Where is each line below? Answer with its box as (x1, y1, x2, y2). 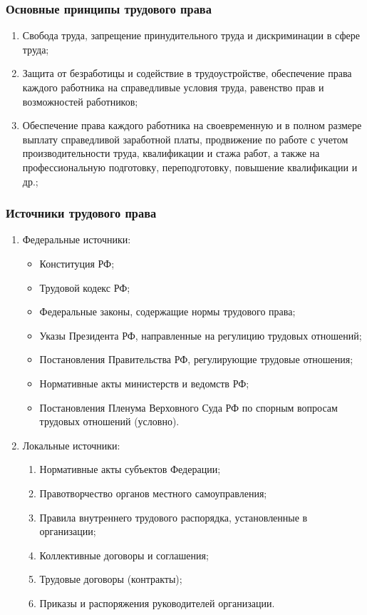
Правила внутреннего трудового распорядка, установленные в (39, 509, 308, 524)
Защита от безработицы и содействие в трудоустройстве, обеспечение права (22, 66, 352, 81)
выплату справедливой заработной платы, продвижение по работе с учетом (22, 131, 348, 146)
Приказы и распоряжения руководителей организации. (39, 595, 275, 610)
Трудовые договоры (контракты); (39, 571, 182, 586)
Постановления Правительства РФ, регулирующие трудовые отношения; (39, 352, 353, 367)
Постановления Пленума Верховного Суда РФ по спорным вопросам (39, 400, 338, 415)
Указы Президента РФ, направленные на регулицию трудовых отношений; (39, 327, 362, 342)
